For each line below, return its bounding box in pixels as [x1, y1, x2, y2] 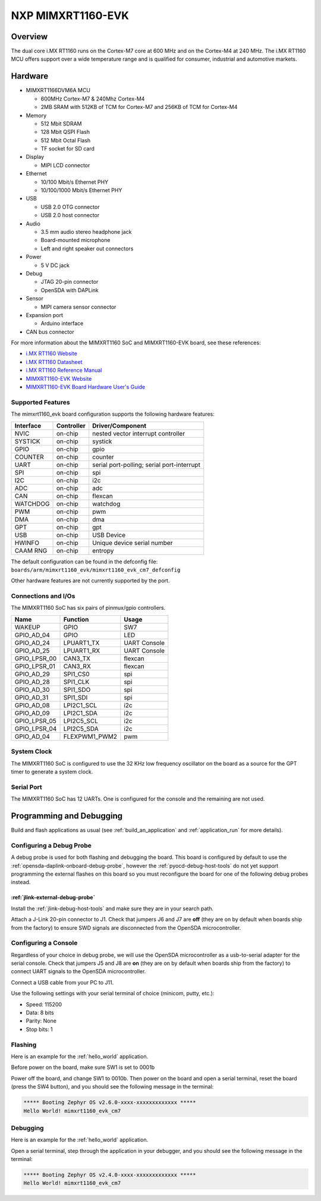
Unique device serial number [92, 538, 173, 547]
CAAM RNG [14, 546, 48, 554]
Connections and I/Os [11, 592, 75, 600]
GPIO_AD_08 [14, 701, 50, 709]
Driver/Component [92, 421, 147, 429]
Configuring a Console [11, 939, 78, 947]
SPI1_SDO [63, 685, 91, 694]
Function [63, 615, 89, 623]
